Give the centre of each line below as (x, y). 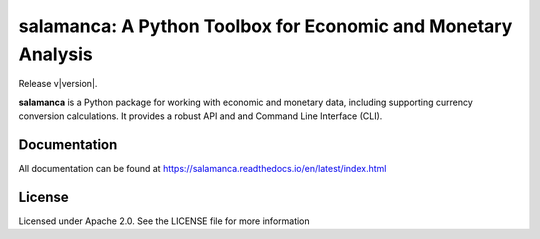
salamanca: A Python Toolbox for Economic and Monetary (265, 26)
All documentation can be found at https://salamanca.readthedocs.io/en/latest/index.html (202, 169)
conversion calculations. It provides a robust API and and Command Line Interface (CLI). (200, 116)
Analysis (56, 54)
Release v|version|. (58, 84)
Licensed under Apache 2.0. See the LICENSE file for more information (164, 221)
